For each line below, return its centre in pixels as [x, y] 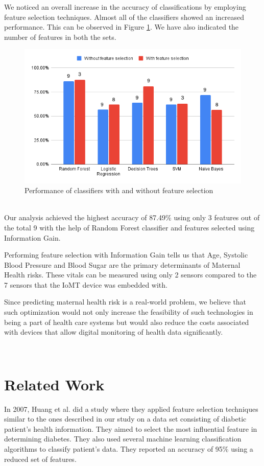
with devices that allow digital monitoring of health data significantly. [114, 332]
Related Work [54, 384]
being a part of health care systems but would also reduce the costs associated [127, 322]
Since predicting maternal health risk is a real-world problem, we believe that [125, 302]
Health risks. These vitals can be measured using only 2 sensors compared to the [130, 275]
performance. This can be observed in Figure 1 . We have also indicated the [122, 27]
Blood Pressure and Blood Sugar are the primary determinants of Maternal [122, 264]
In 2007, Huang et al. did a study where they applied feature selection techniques [131, 409]
